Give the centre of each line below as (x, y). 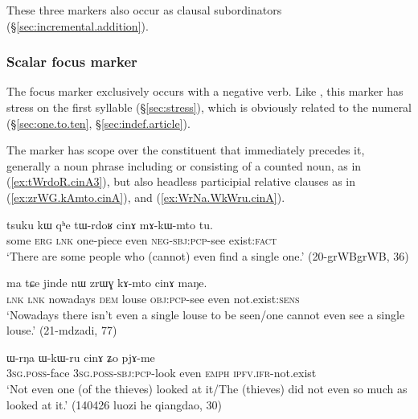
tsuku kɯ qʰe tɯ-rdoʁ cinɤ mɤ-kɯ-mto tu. (110, 224)
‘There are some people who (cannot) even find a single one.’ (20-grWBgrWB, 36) (208, 255)
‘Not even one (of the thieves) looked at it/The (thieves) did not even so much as (207, 388)
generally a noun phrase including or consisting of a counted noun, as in (184, 165)
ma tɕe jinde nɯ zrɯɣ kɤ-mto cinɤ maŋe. (107, 283)
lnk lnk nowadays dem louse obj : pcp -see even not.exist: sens (153, 298)
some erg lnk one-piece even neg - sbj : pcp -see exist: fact (142, 240)
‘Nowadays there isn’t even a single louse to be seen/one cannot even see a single (206, 314)
